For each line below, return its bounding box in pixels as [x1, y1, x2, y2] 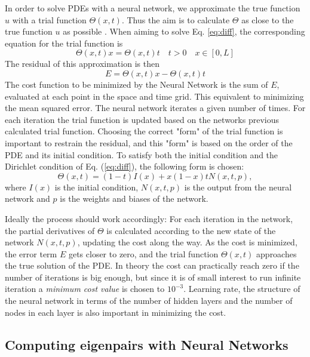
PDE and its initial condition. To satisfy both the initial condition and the [5, 148, 278, 161]
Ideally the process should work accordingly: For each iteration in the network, [5, 212, 293, 224]
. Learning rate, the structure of [183, 282, 300, 295]
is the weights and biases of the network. [60, 192, 208, 205]
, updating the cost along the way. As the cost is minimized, [77, 236, 297, 248]
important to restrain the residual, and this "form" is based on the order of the [5, 136, 293, 149]
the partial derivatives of [5, 224, 95, 236]
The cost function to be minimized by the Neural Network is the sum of [5, 78, 268, 90]
